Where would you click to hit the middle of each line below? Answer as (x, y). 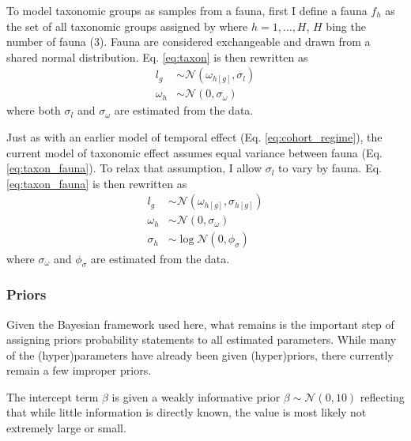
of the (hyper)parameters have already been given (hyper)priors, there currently (200, 354)
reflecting (382, 396)
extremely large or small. (66, 428)
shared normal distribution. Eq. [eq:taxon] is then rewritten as (157, 57)
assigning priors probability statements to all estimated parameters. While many (202, 339)
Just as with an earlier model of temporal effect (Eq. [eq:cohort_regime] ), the (194, 137)
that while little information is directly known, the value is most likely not (187, 412)
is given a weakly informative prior (196, 396)
